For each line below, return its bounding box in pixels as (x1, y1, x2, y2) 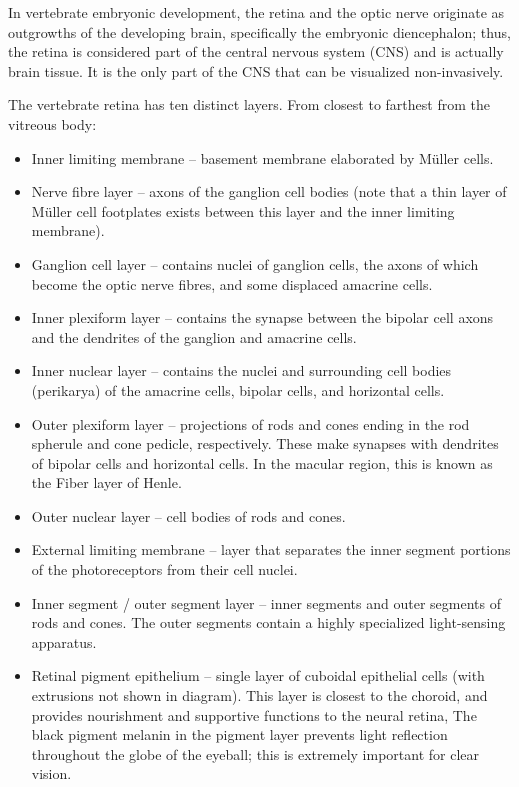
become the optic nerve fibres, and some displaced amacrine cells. (31, 273, 433, 294)
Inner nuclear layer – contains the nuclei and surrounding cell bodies (31, 360, 452, 381)
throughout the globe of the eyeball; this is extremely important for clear (31, 743, 479, 764)
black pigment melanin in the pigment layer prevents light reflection (31, 724, 448, 745)
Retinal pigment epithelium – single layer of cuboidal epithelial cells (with (31, 665, 485, 686)
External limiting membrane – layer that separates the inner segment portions (31, 539, 511, 560)
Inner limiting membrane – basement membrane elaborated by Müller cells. (31, 147, 494, 168)
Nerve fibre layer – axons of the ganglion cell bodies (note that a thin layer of (31, 181, 507, 202)
